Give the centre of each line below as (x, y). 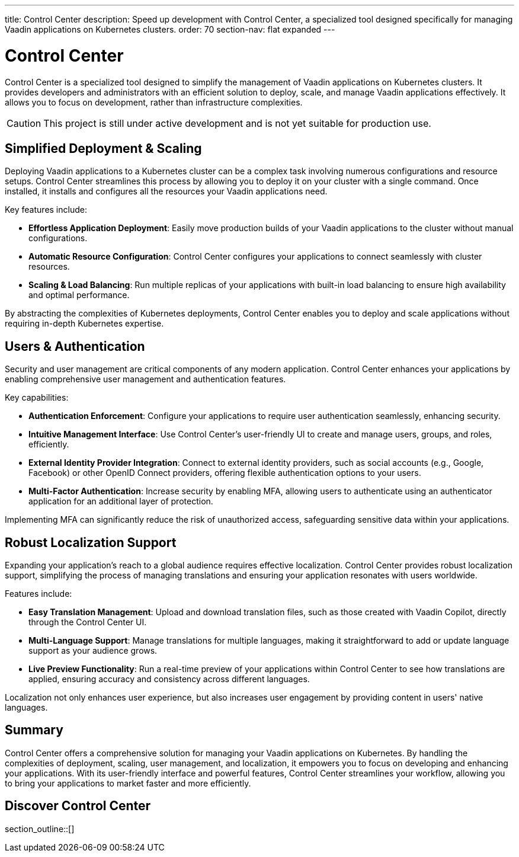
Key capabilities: (37, 398)
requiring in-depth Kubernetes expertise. (84, 324)
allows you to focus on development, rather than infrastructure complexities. (154, 102)
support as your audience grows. (93, 651)
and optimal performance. (79, 295)
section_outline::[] (40, 829)
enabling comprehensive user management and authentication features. (145, 379)
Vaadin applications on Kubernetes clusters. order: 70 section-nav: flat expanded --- (170, 29)
